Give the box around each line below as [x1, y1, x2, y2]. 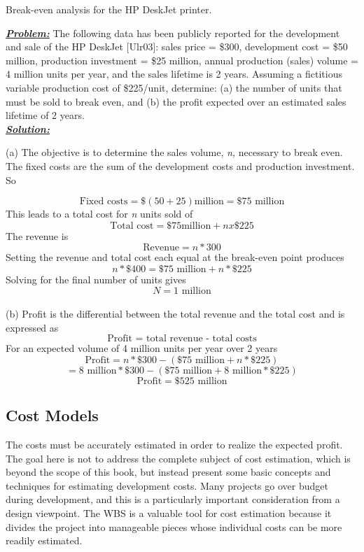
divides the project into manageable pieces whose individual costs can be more [6, 519, 342, 534]
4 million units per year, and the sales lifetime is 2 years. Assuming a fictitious [6, 66, 342, 81]
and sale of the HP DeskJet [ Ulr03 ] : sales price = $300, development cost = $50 [6, 39, 348, 54]
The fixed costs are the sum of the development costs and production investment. [6, 158, 355, 173]
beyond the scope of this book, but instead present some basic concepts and [6, 465, 331, 479]
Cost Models [6, 404, 99, 426]
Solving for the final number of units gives [6, 271, 186, 286]
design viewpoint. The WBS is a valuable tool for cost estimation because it [6, 506, 332, 521]
